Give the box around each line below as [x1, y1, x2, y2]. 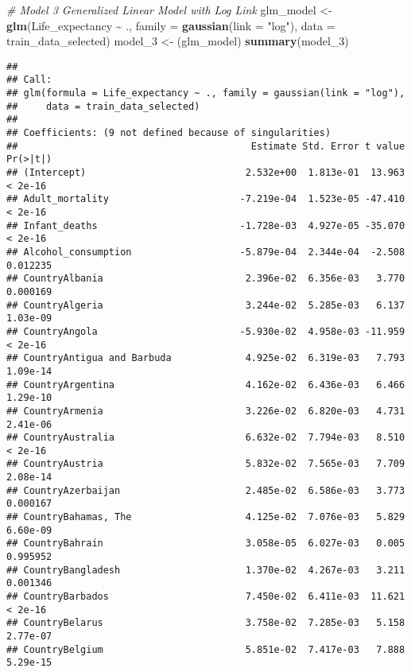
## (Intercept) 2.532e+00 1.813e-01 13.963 [6, 167, 405, 179]
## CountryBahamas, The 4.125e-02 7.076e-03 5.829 [6, 511, 405, 523]
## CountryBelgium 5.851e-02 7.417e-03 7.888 [6, 643, 405, 655]
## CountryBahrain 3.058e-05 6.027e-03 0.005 [6, 538, 405, 550]
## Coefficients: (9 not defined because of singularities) [6, 127, 332, 139]
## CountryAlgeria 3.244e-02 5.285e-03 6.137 [6, 299, 405, 311]
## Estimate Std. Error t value [6, 140, 405, 152]
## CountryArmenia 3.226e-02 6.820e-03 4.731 [6, 405, 405, 417]
